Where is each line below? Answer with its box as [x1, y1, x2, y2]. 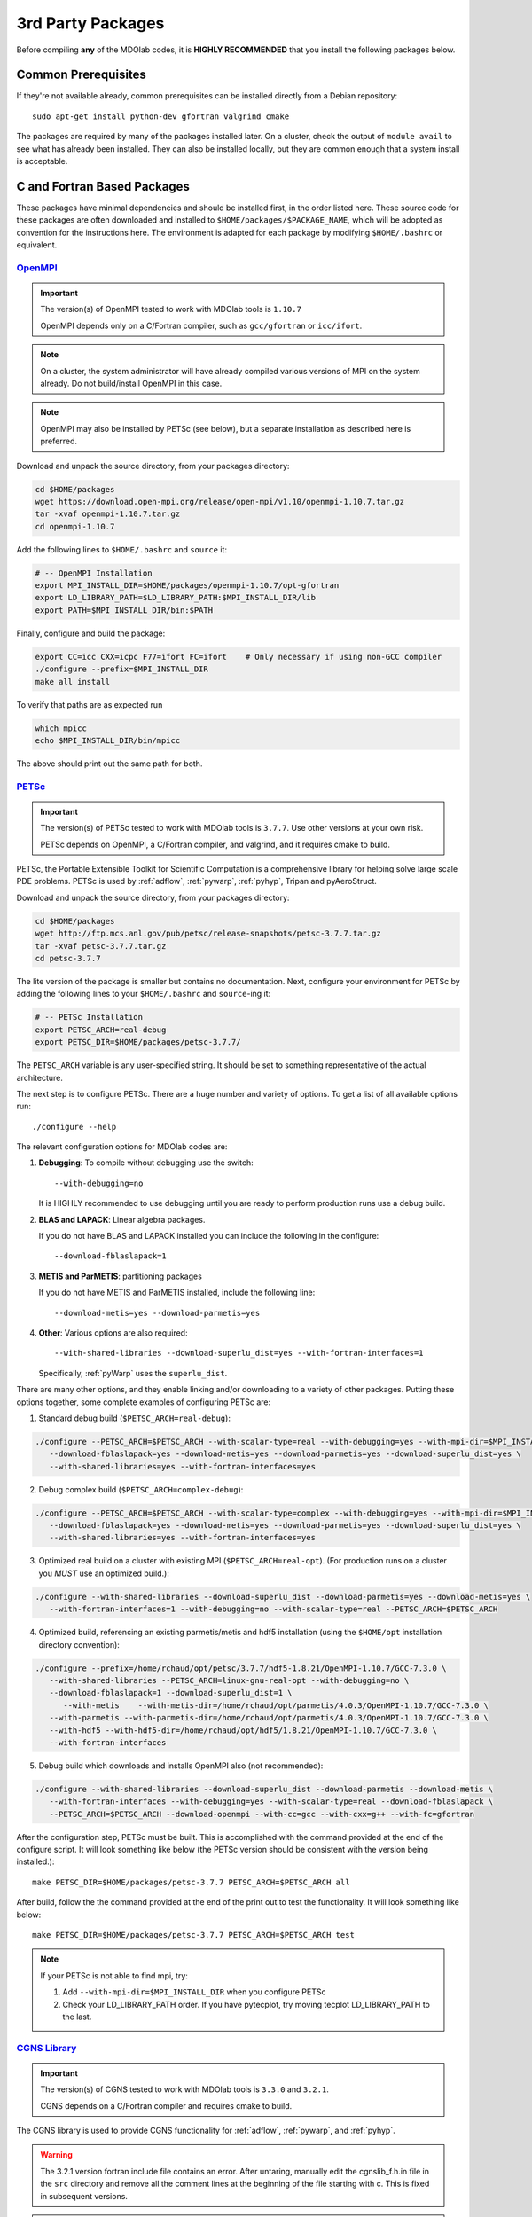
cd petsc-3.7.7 [35, 953, 101, 964]
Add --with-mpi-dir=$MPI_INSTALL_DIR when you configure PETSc [62, 1986, 326, 1997]
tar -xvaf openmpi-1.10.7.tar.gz [35, 509, 181, 519]
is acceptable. [16, 156, 68, 167]
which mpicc [35, 723, 88, 733]
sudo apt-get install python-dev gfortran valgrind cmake [32, 111, 290, 121]
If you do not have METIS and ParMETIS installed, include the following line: [38, 1287, 316, 1298]
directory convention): [38, 1639, 120, 1649]
